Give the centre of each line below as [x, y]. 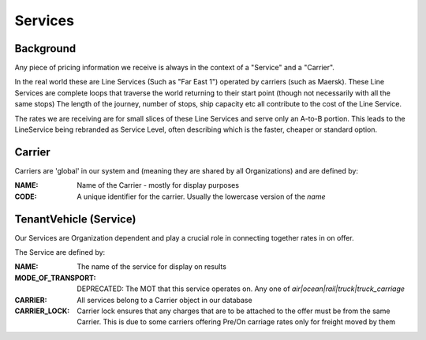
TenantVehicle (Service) [75, 219]
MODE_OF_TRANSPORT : [55, 278]
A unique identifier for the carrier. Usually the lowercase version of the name [202, 196]
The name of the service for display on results [151, 267]
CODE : [26, 196]
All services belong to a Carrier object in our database [164, 300]
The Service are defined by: [60, 252]
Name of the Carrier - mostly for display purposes [158, 185]
